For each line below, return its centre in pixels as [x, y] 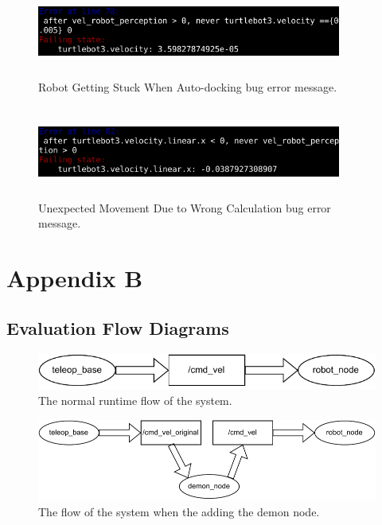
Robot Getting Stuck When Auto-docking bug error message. [188, 86]
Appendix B [75, 277]
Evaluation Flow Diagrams [118, 328]
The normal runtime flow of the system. [135, 401]
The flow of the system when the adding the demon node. [179, 511]
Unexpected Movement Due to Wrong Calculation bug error [185, 207]
